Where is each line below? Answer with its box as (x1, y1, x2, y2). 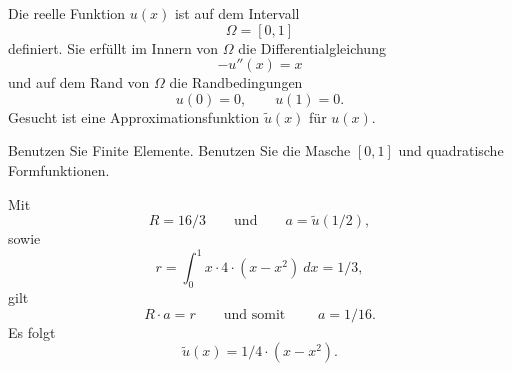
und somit (223, 307, 286, 322)
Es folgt (8, 321, 56, 342)
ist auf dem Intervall (174, 3, 300, 23)
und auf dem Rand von (8, 72, 150, 93)
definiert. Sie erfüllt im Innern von (8, 37, 219, 58)
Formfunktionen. (8, 159, 110, 180)
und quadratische (398, 140, 504, 161)
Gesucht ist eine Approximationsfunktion (8, 106, 260, 127)
